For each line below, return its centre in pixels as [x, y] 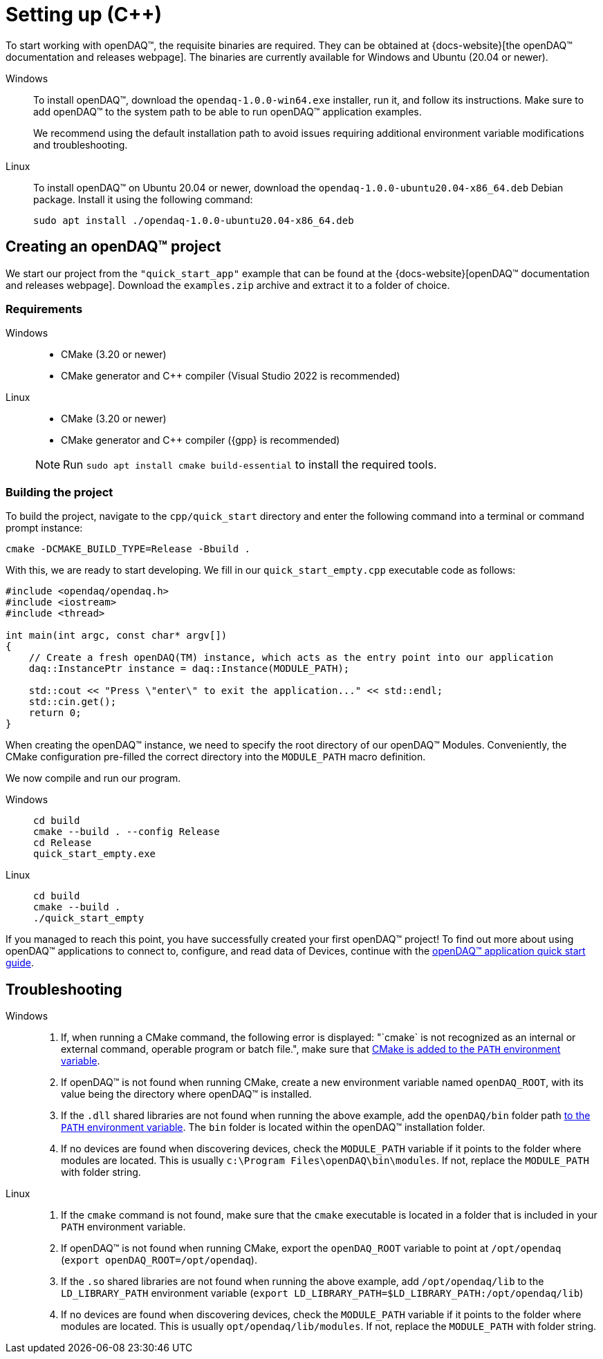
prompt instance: [44, 528]
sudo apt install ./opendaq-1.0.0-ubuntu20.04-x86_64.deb [194, 220]
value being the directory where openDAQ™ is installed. [186, 1094]
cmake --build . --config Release [127, 832]
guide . [20, 963]
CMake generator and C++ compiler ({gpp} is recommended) [201, 440]
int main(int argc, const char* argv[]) [117, 636]
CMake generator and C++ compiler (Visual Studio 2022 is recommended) [231, 376]
